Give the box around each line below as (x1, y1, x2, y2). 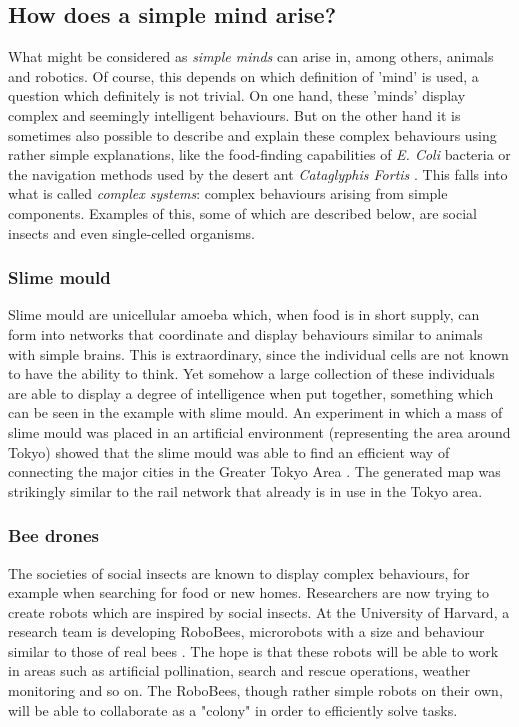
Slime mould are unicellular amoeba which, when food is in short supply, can (8, 304, 480, 325)
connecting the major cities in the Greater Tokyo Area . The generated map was (8, 461, 501, 482)
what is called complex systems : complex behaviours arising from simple (8, 183, 448, 204)
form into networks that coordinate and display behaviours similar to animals (8, 323, 483, 344)
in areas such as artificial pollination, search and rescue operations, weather (8, 660, 471, 681)
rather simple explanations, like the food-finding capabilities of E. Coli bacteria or (8, 144, 511, 165)
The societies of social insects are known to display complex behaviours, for (8, 562, 470, 583)
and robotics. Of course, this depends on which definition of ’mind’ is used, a (8, 65, 479, 86)
